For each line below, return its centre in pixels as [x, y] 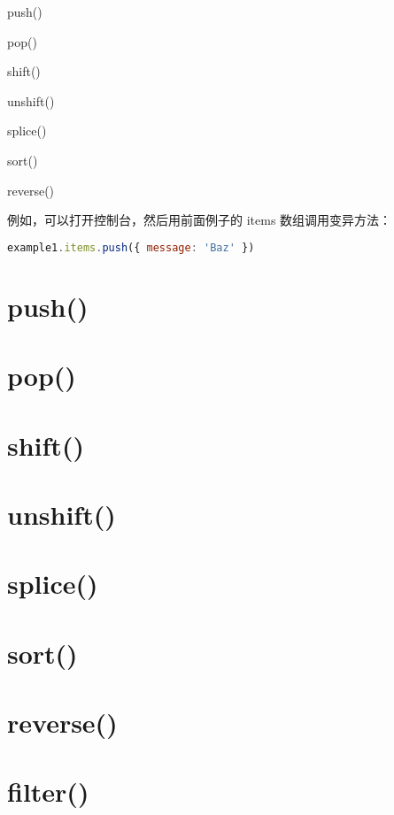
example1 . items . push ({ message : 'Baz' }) [131, 247]
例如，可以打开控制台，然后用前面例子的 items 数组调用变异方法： [200, 220]
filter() [48, 792]
